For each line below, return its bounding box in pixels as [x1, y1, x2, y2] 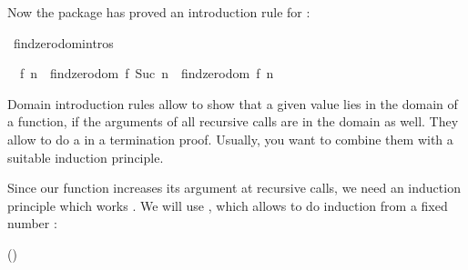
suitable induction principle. [7, 147, 164, 166]
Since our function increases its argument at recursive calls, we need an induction [7, 178, 461, 197]
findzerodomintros [13, 33, 114, 52]
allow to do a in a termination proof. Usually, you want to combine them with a [7, 129, 453, 148]
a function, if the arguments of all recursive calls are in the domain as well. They [7, 112, 459, 131]
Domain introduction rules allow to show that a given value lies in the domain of [7, 94, 458, 113]
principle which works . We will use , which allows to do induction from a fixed [7, 195, 448, 215]
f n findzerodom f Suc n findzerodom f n [19, 64, 274, 83]
